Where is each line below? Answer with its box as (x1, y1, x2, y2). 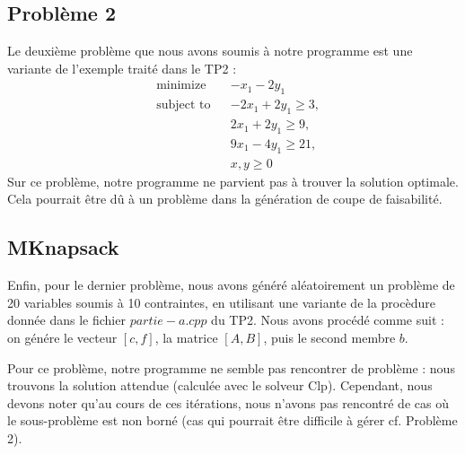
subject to (156, 99, 211, 112)
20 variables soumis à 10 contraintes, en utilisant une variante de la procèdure (7, 292, 435, 311)
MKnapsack (7, 233, 119, 261)
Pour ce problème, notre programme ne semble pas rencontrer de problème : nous (7, 358, 455, 377)
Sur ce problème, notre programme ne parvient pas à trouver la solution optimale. (7, 171, 459, 190)
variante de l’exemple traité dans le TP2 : (7, 58, 237, 77)
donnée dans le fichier (7, 310, 126, 329)
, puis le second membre (263, 327, 396, 346)
